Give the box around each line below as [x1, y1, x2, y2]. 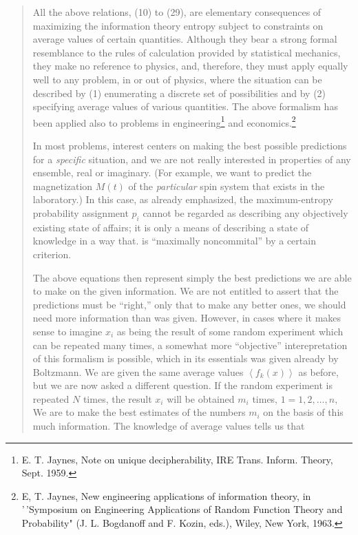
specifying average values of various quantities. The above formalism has [32, 99, 338, 114]
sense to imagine [32, 324, 103, 338]
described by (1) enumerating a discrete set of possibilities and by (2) [32, 85, 326, 100]
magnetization [32, 178, 93, 193]
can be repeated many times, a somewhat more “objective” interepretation [32, 337, 348, 352]
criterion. [32, 246, 72, 261]
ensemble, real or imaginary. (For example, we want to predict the [32, 165, 312, 180]
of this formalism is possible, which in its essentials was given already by [32, 351, 339, 366]
